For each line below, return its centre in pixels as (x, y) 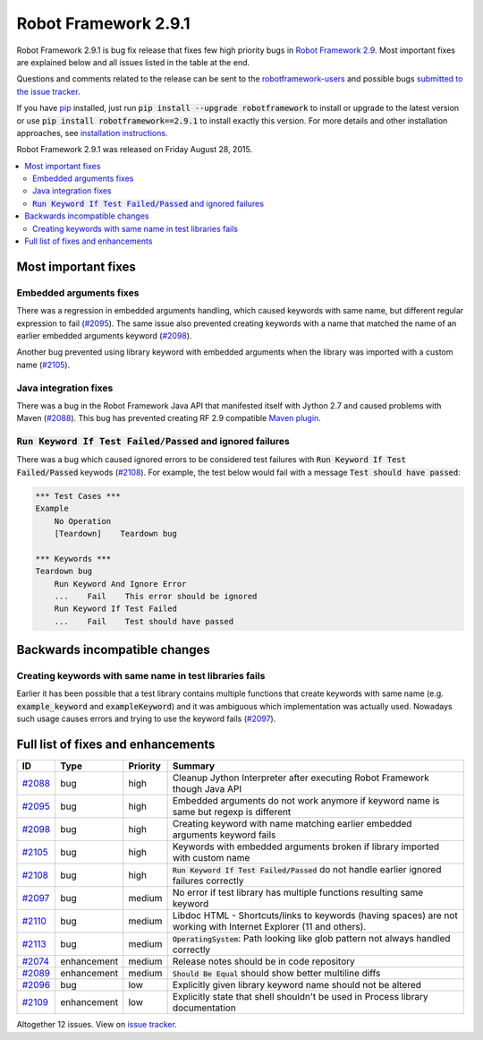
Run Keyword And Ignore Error (120, 584)
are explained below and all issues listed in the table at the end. (133, 62)
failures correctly (208, 881)
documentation (204, 1008)
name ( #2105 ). (43, 365)
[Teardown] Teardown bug (116, 533)
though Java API (207, 789)
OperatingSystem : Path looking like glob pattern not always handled (311, 939)
